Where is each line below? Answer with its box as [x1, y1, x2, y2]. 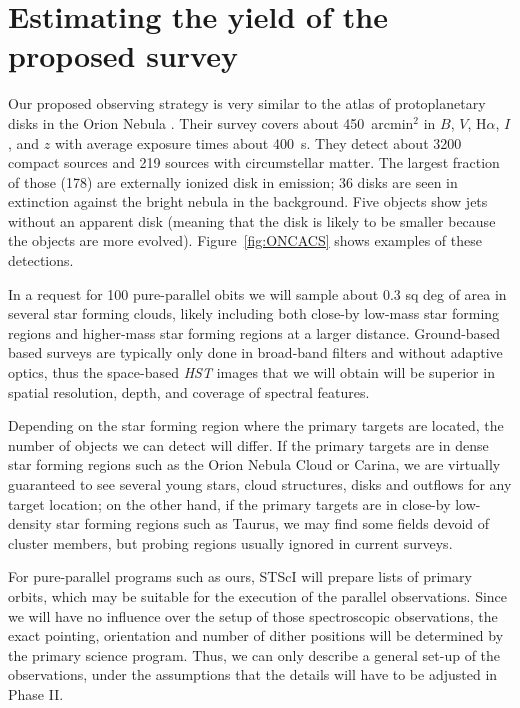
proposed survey [8, 35, 238, 76]
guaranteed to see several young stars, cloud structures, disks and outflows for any [8, 474, 512, 494]
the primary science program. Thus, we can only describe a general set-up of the [8, 644, 501, 665]
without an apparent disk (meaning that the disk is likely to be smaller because [8, 210, 496, 231]
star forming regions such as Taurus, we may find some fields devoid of [56, 513, 490, 534]
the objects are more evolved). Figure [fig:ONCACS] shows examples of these [8, 230, 482, 251]
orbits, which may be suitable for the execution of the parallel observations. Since [8, 585, 508, 606]
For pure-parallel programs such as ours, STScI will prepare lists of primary [8, 566, 472, 587]
